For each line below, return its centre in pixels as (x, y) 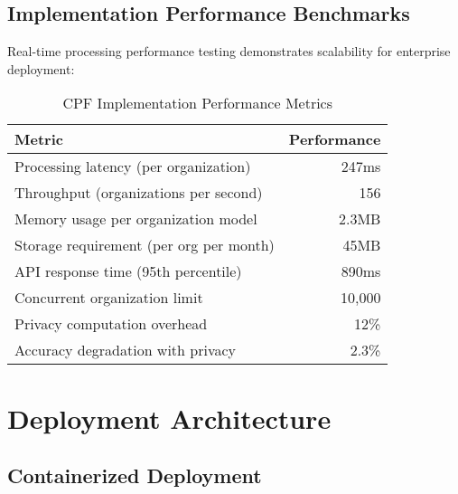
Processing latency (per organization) (133, 166)
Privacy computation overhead (111, 324)
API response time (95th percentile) (128, 271)
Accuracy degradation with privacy (126, 350)
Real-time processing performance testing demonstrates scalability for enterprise (229, 51)
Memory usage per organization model (136, 219)
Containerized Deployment (135, 475)
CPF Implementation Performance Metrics (198, 103)
